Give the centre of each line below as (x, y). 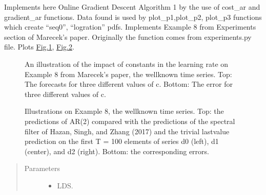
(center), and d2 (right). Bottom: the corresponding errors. (117, 151)
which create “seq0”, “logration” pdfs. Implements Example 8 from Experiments (130, 27)
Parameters (42, 168)
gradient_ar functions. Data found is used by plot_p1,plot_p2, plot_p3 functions (133, 17)
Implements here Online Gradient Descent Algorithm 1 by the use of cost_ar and (132, 7)
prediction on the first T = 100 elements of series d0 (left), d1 (122, 141)
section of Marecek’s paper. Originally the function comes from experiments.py (128, 36)
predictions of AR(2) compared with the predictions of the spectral (130, 121)
